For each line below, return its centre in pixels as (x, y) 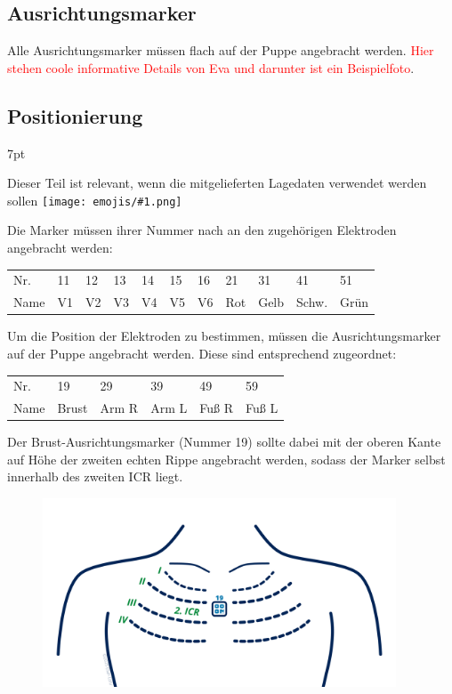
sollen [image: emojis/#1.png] (95, 200)
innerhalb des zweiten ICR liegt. (95, 476)
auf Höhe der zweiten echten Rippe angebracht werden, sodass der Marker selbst (226, 459)
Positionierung (75, 115)
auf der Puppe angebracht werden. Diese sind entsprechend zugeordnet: (202, 353)
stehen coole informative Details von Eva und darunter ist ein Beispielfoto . (211, 67)
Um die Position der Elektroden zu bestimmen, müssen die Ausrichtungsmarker (224, 336)
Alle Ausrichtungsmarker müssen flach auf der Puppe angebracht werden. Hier (221, 50)
